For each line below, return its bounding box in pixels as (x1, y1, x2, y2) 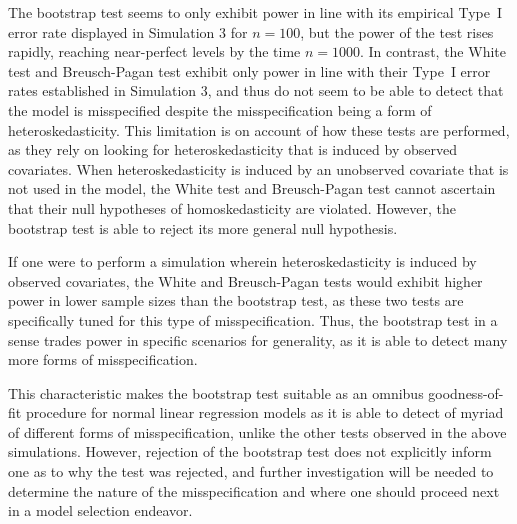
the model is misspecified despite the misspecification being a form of (8, 99, 432, 120)
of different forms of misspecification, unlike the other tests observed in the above (8, 421, 507, 442)
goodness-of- (428, 382, 504, 403)
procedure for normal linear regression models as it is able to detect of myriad (25, 402, 504, 423)
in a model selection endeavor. (8, 500, 193, 521)
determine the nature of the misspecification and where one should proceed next (8, 480, 500, 501)
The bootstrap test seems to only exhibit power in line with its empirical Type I (8, 2, 502, 22)
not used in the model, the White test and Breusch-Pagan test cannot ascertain (8, 178, 496, 199)
